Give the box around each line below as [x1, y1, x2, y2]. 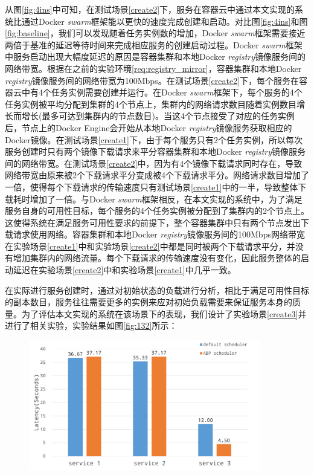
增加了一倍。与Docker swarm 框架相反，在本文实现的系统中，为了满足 [30, 192, 303, 205]
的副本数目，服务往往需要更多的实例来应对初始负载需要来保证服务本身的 [5, 296, 292, 308]
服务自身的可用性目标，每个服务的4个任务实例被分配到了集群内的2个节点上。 [5, 204, 309, 217]
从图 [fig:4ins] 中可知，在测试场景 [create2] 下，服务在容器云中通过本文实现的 [5, 3, 295, 15]
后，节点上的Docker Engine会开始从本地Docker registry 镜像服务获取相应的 [5, 121, 292, 134]
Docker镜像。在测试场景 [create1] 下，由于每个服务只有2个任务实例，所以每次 [5, 133, 303, 146]
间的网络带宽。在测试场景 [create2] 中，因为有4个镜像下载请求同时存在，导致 [5, 157, 303, 169]
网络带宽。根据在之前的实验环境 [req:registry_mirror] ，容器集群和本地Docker [5, 62, 302, 74]
